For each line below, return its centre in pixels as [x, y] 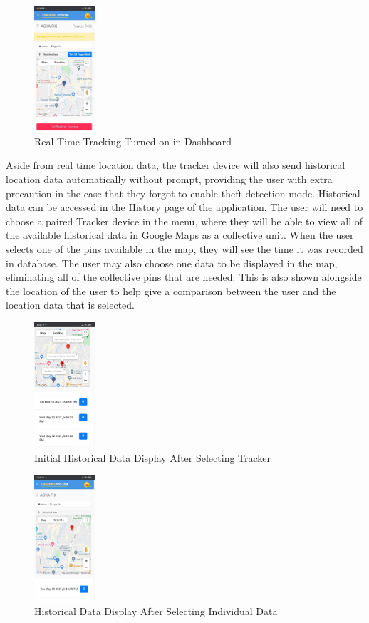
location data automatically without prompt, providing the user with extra [169, 179]
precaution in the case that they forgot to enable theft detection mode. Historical [183, 193]
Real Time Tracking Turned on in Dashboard [133, 141]
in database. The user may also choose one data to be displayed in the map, [172, 263]
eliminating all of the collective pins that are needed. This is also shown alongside [184, 277]
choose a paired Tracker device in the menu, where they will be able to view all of [184, 221]
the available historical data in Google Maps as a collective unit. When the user [180, 235]
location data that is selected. [70, 305]
